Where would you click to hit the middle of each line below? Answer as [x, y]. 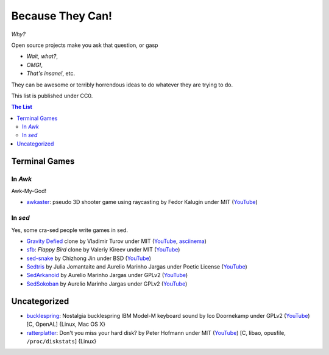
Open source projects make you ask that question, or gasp [85, 45]
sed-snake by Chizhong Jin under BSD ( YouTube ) [89, 258]
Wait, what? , [42, 56]
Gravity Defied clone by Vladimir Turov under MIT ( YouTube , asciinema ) [117, 241]
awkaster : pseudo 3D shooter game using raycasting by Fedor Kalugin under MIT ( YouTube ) [142, 202]
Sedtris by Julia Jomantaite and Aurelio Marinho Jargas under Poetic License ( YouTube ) [137, 267]
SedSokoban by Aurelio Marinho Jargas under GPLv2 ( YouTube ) [107, 284]
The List [22, 107]
